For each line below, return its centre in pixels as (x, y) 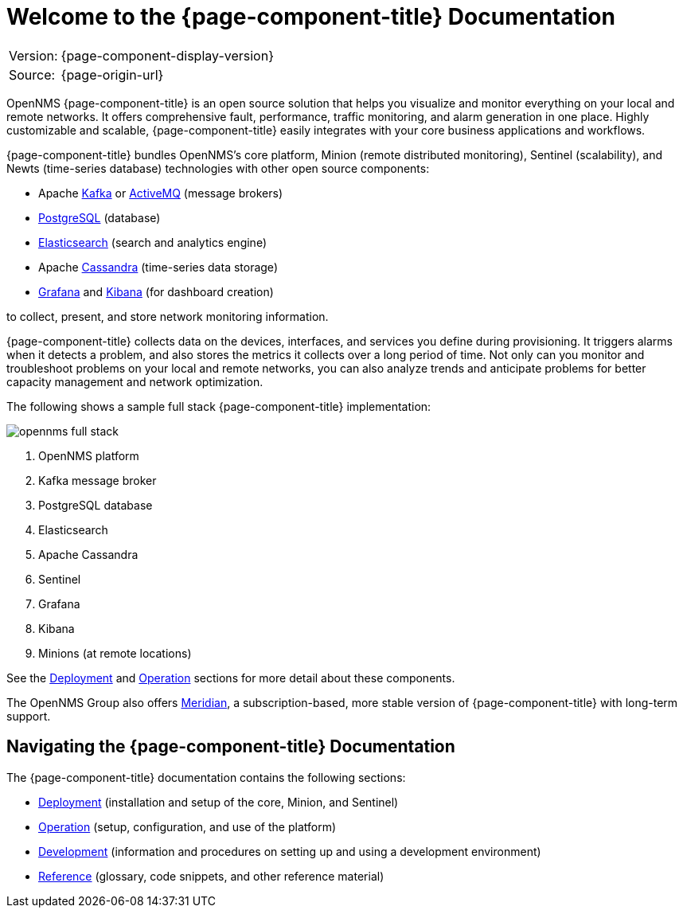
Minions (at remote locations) (115, 653)
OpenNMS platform (89, 455)
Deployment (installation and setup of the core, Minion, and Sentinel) (219, 802)
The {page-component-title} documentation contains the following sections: (206, 777)
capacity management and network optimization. (135, 381)
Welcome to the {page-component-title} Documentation (311, 17)
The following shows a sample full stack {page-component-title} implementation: (219, 406)
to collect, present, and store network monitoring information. (168, 316)
